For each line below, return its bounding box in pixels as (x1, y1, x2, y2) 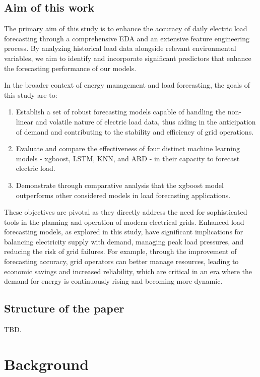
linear (16, 116, 34, 127)
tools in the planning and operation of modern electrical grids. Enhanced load (4, 216, 244, 227)
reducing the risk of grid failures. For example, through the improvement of (4, 246, 237, 257)
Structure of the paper (4, 300, 124, 316)
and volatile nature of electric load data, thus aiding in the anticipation (35, 116, 256, 127)
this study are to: (4, 89, 57, 100)
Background (4, 353, 89, 374)
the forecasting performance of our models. (4, 62, 137, 73)
